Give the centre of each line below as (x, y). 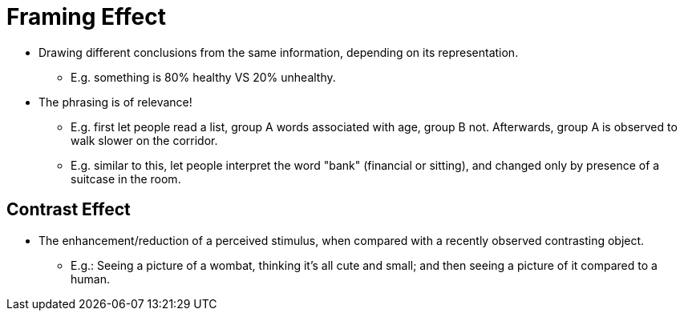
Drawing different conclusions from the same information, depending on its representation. (279, 52)
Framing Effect (86, 17)
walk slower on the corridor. (144, 140)
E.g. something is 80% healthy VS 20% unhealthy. (203, 77)
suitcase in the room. (126, 179)
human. (90, 279)
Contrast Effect (69, 210)
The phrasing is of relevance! (115, 102)
